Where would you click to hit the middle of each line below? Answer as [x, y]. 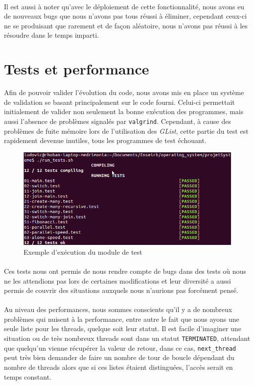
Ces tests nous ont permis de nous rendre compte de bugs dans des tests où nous [125, 271]
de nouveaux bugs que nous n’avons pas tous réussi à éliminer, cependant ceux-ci [126, 16]
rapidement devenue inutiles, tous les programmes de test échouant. [105, 140]
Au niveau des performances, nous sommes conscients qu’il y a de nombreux [118, 309]
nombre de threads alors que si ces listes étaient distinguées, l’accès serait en [118, 367]
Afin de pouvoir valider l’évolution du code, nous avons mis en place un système [124, 92]
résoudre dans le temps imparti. [52, 35]
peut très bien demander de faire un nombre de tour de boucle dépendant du [119, 357]
